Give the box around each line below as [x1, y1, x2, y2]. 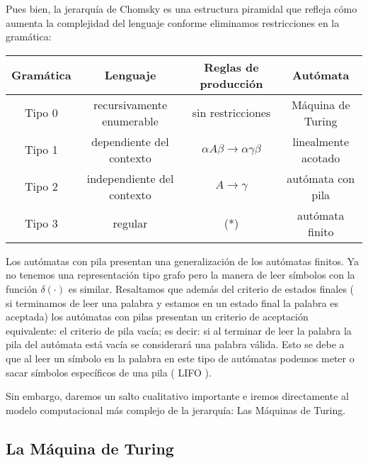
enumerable [102, 112, 159, 129]
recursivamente [93, 96, 168, 113]
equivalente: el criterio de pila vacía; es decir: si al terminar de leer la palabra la [6, 323, 352, 338]
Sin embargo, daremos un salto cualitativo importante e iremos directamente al [6, 389, 349, 403]
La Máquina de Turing [6, 437, 174, 459]
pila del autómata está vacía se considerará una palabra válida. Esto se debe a [6, 337, 345, 352]
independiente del [86, 169, 174, 186]
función [6, 281, 38, 296]
